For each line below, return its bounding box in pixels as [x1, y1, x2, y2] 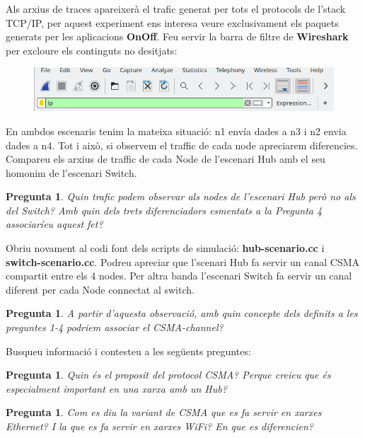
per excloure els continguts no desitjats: [6, 42, 178, 57]
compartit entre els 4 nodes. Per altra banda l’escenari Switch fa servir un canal [6, 268, 352, 283]
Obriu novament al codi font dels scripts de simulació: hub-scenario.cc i [6, 241, 325, 255]
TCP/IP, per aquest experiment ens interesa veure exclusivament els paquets [6, 15, 339, 30]
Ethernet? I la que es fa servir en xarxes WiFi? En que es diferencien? [6, 419, 314, 434]
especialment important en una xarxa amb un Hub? [6, 381, 227, 396]
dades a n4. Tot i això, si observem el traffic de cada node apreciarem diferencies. [6, 137, 358, 152]
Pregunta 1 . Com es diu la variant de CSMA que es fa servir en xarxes [6, 405, 322, 420]
